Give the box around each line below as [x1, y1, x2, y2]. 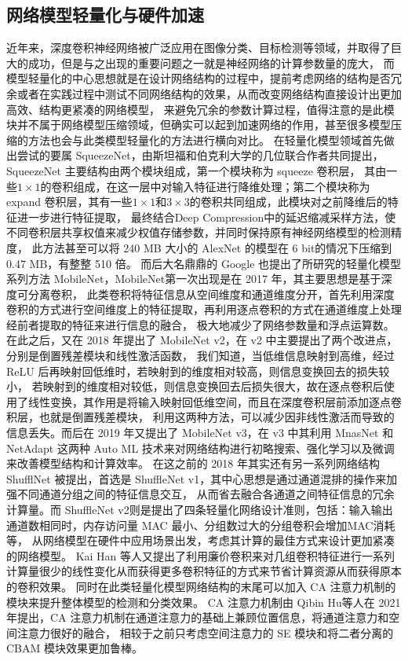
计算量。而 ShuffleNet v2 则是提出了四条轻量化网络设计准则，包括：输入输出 [6, 501, 393, 518]
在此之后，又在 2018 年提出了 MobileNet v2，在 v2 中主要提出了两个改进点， [6, 332, 398, 348]
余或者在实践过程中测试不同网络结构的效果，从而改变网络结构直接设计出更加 [6, 85, 402, 101]
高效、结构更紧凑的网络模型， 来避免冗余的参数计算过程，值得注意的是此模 [6, 101, 395, 117]
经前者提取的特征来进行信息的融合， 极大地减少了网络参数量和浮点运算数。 [6, 316, 395, 332]
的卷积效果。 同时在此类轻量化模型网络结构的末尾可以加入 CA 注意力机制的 [6, 578, 396, 594]
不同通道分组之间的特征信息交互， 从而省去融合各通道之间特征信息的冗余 [16, 486, 395, 502]
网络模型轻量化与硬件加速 [6, 2, 204, 27]
